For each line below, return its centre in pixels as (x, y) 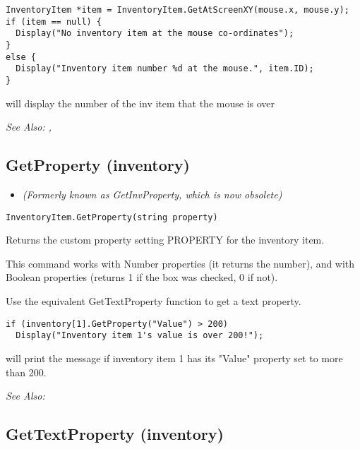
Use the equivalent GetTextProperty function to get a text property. (154, 301)
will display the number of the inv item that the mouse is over (140, 103)
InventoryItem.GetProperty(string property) (112, 217)
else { (21, 57)
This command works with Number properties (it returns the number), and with (180, 263)
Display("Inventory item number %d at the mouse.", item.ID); (165, 69)
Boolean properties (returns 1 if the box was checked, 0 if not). (142, 277)
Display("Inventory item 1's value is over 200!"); (140, 336)
